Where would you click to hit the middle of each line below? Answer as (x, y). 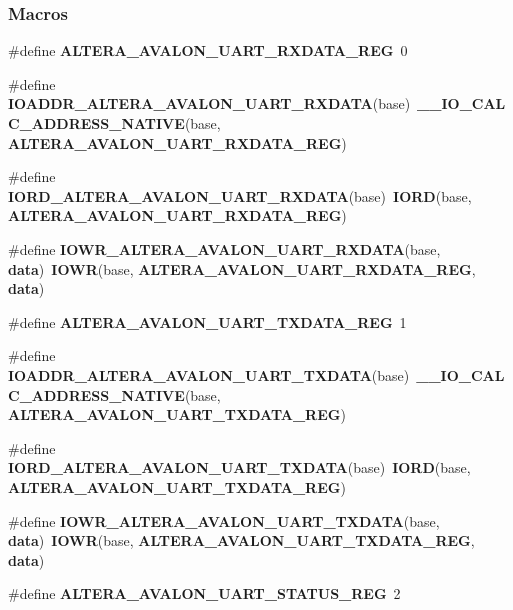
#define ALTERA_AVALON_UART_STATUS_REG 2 (204, 593)
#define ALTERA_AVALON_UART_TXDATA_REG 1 (207, 321)
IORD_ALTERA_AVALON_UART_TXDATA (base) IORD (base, (239, 467)
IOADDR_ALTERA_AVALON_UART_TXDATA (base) (209, 374)
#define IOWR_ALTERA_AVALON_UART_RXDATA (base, (224, 248)
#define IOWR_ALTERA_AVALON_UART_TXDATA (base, (224, 520)
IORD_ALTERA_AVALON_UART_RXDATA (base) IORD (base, (240, 195)
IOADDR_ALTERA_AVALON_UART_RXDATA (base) (209, 103)
